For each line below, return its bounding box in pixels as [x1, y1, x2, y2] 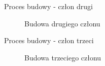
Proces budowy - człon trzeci [4, 35, 94, 46]
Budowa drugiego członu [24, 18, 100, 28]
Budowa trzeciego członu [24, 52, 101, 62]
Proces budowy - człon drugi [4, 1, 93, 11]
